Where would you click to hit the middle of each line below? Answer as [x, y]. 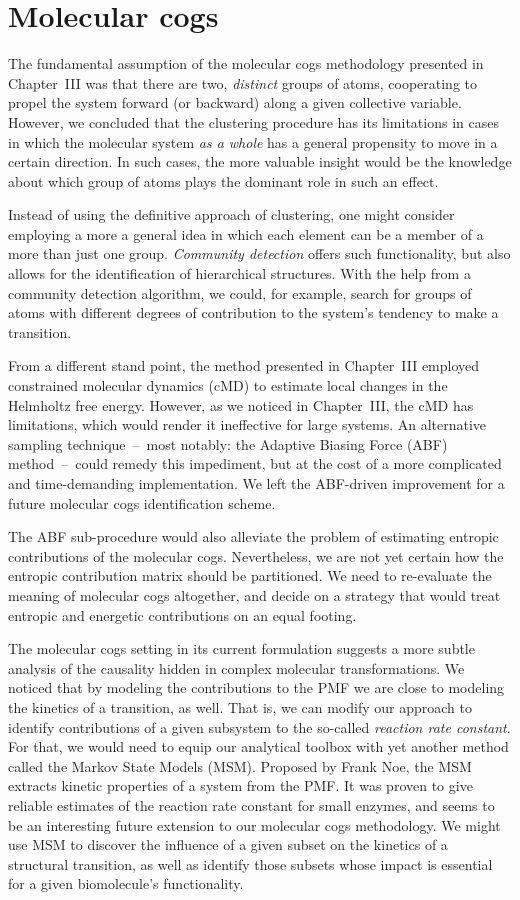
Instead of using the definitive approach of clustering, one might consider [231, 214]
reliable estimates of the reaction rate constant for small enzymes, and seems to [251, 804]
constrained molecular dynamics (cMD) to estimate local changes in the [228, 385]
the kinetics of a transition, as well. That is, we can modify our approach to [240, 706]
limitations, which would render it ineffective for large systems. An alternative [247, 424]
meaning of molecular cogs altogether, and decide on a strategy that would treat [254, 594]
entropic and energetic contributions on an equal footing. [182, 614]
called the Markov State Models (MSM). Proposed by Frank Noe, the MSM [240, 765]
